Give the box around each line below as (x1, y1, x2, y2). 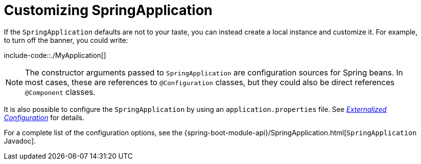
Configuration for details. (4, 113, 85, 122)
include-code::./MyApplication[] (4, 51, 106, 59)
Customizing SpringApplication (4, 2, 213, 18)
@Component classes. (25, 87, 96, 97)
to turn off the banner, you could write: (4, 36, 128, 44)
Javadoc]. (4, 136, 36, 145)
